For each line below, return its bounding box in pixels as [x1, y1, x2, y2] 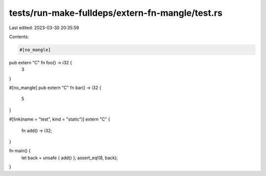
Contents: [9, 34, 29, 40]
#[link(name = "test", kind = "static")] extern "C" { [9, 116, 110, 122]
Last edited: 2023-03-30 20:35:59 [9, 25, 79, 31]
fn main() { [9, 148, 31, 154]
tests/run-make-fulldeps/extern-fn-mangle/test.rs [9, 7, 223, 18]
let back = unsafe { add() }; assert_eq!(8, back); [21, 155, 118, 161]
